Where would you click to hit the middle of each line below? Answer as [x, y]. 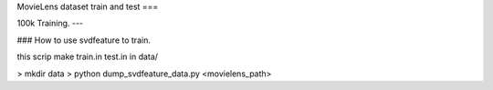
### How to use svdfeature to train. [84, 40]
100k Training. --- [50, 24]
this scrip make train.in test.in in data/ [88, 57]
